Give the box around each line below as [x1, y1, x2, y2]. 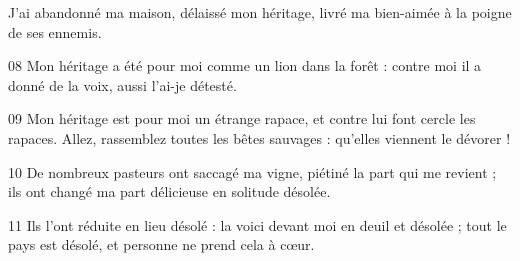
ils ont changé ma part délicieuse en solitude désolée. [8, 181, 331, 202]
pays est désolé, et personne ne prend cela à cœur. [8, 234, 315, 255]
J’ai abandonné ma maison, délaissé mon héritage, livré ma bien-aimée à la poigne [8, 2, 512, 22]
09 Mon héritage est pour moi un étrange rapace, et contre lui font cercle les [8, 108, 476, 129]
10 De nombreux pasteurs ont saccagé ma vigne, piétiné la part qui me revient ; [8, 161, 497, 182]
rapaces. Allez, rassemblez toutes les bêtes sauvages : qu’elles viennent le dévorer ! [8, 127, 511, 148]
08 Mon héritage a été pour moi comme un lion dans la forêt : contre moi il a [8, 55, 482, 76]
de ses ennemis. [8, 21, 102, 42]
